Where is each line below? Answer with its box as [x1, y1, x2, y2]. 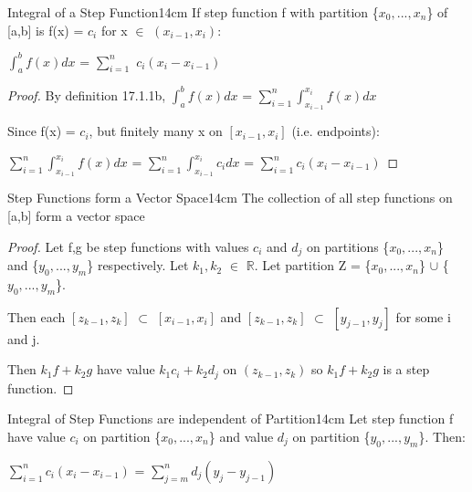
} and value [208, 426, 274, 445]
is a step [383, 360, 430, 379]
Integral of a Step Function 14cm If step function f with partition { [7, 3, 379, 21]
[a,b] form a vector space [7, 206, 145, 225]
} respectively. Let [87, 256, 189, 275]
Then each [7, 307, 66, 326]
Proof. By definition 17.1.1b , [7, 85, 166, 104]
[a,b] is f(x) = [7, 20, 84, 39]
